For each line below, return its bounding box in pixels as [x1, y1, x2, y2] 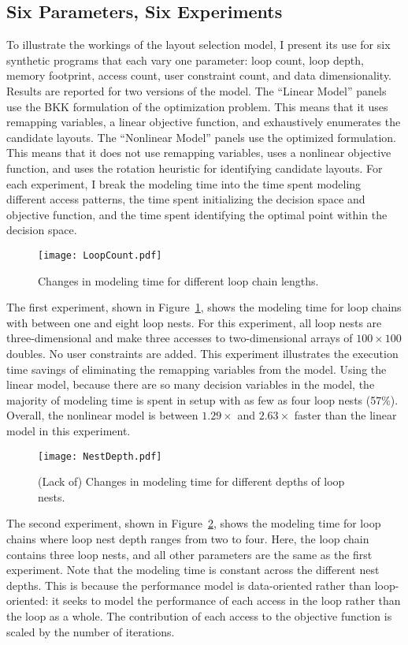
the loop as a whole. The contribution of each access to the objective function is [6, 607, 392, 624]
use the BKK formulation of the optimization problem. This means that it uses [6, 98, 388, 114]
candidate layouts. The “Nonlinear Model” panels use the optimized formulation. [6, 129, 396, 145]
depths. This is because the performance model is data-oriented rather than [6, 576, 371, 593]
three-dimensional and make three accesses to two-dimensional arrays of [6, 330, 353, 346]
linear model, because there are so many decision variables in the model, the [6, 376, 375, 393]
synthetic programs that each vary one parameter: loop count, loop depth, [6, 51, 364, 68]
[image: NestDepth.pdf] [38, 450, 162, 462]
